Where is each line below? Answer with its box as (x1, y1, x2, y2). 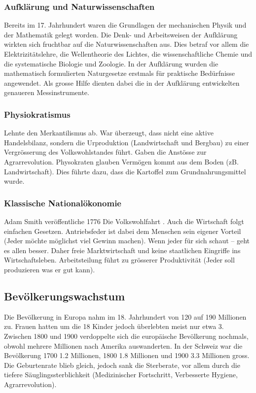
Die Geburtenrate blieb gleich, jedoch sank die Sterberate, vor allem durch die (4, 360, 240, 370)
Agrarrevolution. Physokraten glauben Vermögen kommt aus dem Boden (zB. (4, 156, 239, 166)
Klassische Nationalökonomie (4, 196, 121, 209)
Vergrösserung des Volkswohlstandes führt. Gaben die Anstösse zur (4, 147, 207, 157)
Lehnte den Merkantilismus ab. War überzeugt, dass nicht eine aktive (4, 128, 214, 138)
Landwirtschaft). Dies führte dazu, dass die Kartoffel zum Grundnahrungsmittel (4, 166, 246, 176)
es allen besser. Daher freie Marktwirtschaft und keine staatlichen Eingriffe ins (4, 245, 241, 255)
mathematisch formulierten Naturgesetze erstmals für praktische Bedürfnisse (4, 68, 235, 78)
